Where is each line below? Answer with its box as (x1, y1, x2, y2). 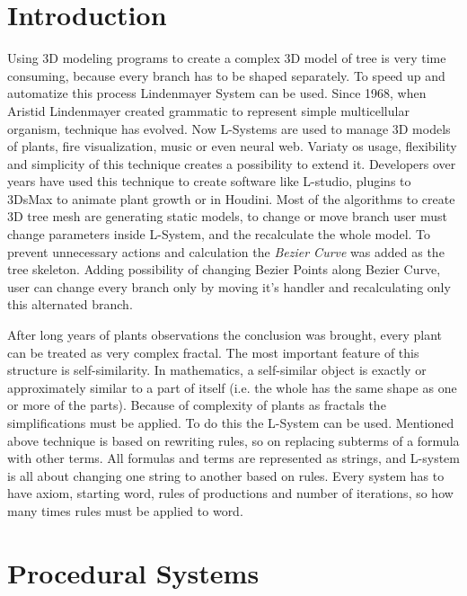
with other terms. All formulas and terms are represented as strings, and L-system (7, 449, 460, 467)
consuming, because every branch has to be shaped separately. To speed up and (7, 66, 445, 85)
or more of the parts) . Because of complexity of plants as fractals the (7, 396, 386, 414)
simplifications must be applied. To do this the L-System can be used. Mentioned (7, 414, 454, 431)
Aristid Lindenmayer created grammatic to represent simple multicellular (7, 101, 410, 120)
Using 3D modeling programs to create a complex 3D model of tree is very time (7, 49, 446, 67)
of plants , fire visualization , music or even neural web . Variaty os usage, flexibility (7, 137, 457, 156)
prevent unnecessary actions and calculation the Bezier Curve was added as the (7, 242, 445, 261)
